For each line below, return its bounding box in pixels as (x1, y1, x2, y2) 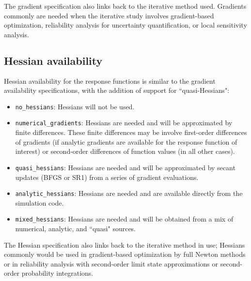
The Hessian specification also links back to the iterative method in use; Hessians (4, 239, 245, 250)
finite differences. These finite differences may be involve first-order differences (15, 127, 247, 137)
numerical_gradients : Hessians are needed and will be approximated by (15, 118, 233, 128)
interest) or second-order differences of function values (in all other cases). (15, 146, 235, 156)
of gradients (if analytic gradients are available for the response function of (15, 136, 237, 147)
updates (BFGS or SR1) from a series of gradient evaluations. (15, 172, 199, 182)
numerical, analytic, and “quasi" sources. (15, 223, 136, 234)
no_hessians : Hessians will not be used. (15, 101, 135, 111)
